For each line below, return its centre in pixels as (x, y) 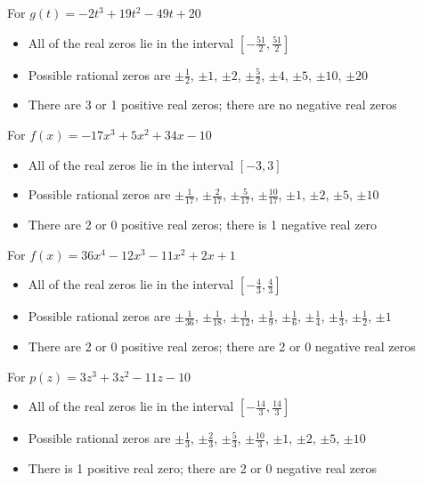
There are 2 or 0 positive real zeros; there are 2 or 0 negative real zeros (222, 346)
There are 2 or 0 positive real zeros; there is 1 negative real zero (203, 225)
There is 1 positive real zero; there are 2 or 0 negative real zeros (203, 468)
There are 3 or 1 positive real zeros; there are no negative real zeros (212, 105)
